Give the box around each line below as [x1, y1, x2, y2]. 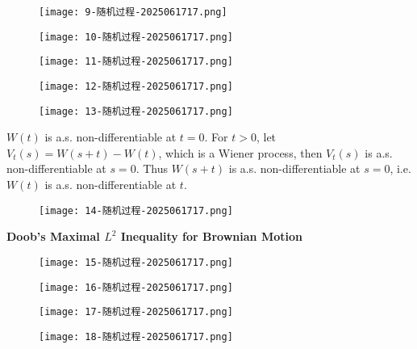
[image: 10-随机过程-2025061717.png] [39, 31, 233, 43]
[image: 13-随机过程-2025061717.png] [39, 105, 233, 117]
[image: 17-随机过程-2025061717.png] [39, 306, 233, 318]
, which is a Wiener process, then [158, 144, 323, 161]
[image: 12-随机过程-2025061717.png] [39, 80, 233, 92]
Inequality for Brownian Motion [120, 228, 302, 245]
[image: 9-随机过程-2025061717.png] [39, 6, 227, 18]
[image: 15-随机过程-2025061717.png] [39, 256, 233, 268]
